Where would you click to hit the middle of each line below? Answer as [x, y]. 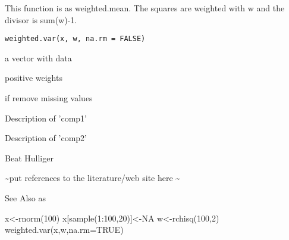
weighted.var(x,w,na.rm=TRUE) [64, 230]
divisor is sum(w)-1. [41, 19]
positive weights [34, 78]
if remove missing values [49, 98]
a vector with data [38, 57]
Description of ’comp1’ [46, 118]
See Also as [25, 198]
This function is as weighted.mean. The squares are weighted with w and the [145, 8]
